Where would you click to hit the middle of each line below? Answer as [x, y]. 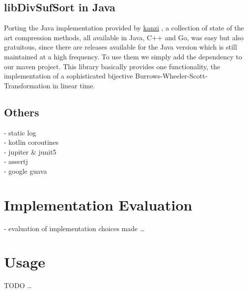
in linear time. [74, 85]
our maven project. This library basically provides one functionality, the [112, 66]
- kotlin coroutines [31, 142]
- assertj [16, 161]
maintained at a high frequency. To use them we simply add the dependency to [123, 56]
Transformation [27, 85]
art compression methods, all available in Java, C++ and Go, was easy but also [124, 37]
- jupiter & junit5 [30, 151]
